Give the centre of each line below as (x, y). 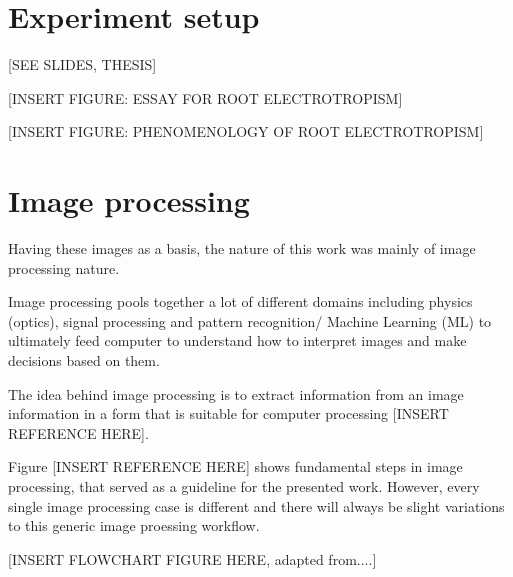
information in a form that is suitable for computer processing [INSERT (228, 413)
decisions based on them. (84, 360)
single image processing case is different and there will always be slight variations (256, 505)
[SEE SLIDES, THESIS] (82, 64)
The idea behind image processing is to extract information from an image (236, 393)
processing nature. (64, 267)
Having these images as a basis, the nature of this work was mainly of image (242, 248)
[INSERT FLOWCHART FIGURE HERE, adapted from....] (192, 558)
